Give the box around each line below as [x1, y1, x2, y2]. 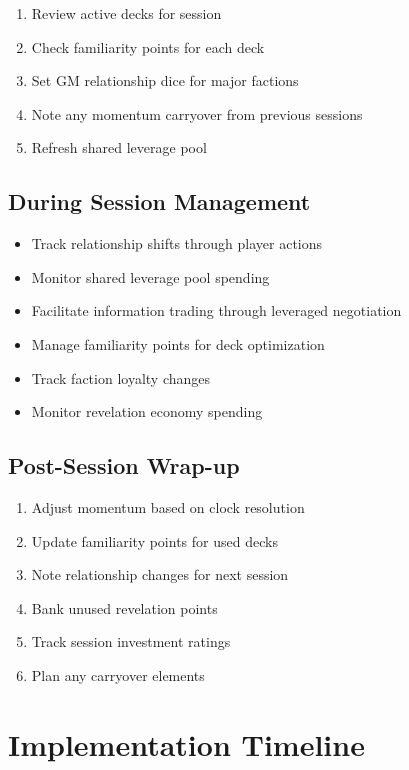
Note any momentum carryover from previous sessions [31, 103, 363, 124]
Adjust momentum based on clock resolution [31, 496, 305, 517]
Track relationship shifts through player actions [31, 233, 323, 254]
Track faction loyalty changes [31, 367, 211, 388]
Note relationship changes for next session [31, 564, 289, 585]
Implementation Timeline [8, 723, 365, 764]
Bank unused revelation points [31, 597, 218, 618]
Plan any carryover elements [31, 664, 205, 685]
